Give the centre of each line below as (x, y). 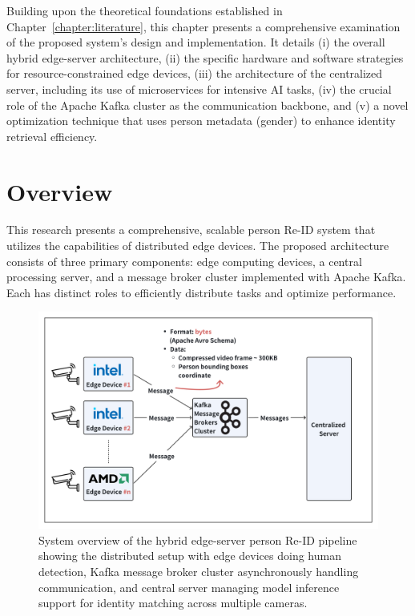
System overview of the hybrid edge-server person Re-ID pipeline (198, 540)
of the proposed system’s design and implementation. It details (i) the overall (196, 42)
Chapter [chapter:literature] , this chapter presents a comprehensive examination (203, 26)
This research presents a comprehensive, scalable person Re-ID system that (191, 229)
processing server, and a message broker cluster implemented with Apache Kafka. (206, 277)
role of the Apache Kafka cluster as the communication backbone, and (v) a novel (207, 105)
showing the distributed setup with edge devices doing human (190, 556)
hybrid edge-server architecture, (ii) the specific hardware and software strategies (205, 57)
